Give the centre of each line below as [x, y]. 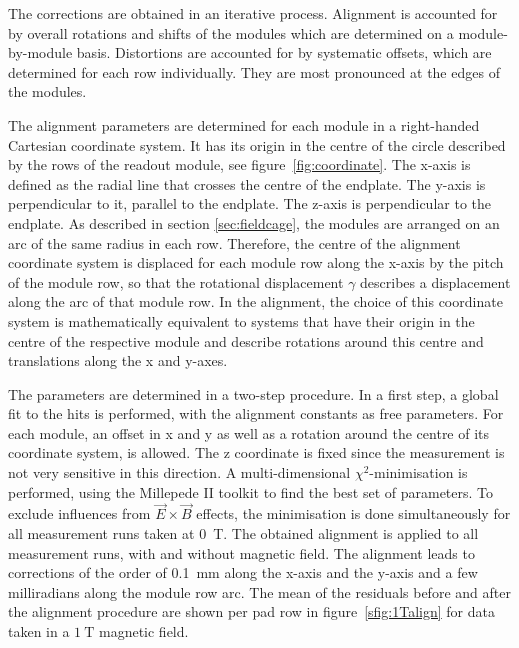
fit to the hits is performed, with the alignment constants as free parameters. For [256, 413]
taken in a [39, 631]
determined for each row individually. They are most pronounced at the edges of [254, 71]
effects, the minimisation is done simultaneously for [353, 513]
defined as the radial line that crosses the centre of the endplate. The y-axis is [247, 183]
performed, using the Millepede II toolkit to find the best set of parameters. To [251, 491]
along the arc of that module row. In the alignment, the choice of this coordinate [255, 301]
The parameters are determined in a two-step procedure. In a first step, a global [253, 393]
